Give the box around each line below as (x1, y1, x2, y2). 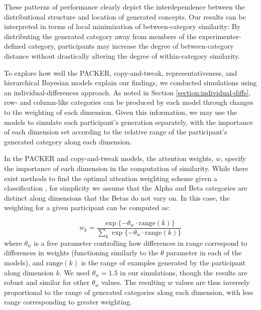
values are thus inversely (175, 277, 250, 287)
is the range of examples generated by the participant (81, 257, 245, 267)
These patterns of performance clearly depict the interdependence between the (4, 2, 245, 12)
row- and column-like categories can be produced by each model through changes (4, 97, 253, 107)
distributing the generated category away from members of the (4, 31, 197, 41)
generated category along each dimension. (4, 136, 132, 146)
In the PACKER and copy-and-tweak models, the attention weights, (4, 153, 214, 164)
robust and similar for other (4, 277, 90, 287)
